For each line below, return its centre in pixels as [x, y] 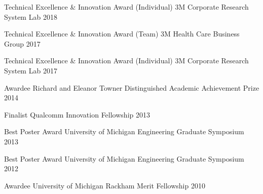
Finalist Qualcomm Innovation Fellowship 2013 [77, 114]
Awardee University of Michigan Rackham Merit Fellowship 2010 [105, 185]
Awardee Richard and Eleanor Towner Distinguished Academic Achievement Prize [132, 87]
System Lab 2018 [31, 16]
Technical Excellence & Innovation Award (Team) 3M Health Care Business [122, 34]
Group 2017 [22, 43]
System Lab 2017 [31, 70]
